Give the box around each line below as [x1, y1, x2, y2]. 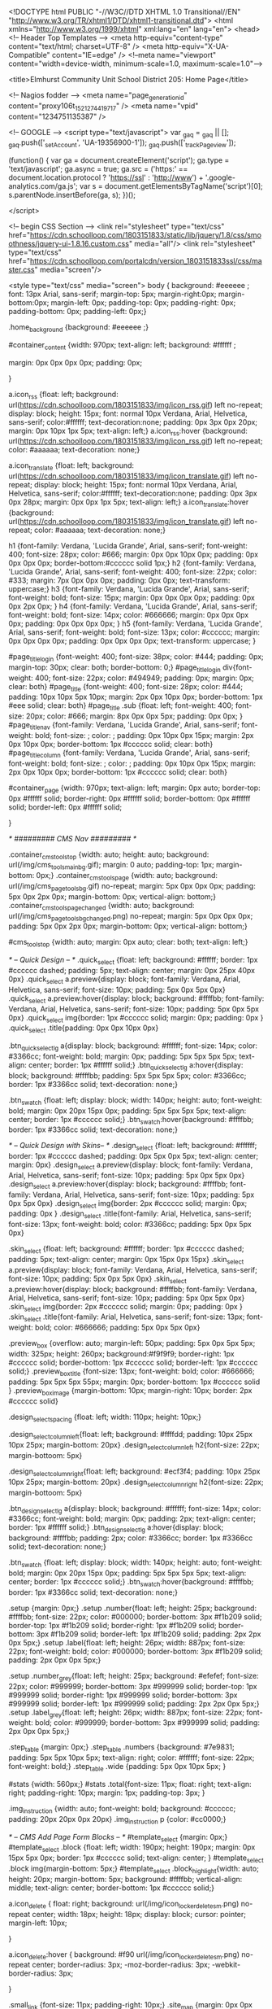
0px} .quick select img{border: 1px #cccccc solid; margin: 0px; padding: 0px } [8, 1012, 264, 1024]
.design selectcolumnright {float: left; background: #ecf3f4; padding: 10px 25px [8, 1466, 261, 1478]
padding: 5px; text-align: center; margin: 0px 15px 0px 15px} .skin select [8, 1255, 244, 1266]
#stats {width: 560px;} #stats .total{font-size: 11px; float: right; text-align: [8, 1780, 252, 1789]
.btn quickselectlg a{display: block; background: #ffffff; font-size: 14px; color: [8, 1041, 258, 1052]
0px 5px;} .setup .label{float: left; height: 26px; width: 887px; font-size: [8, 1637, 246, 1647]
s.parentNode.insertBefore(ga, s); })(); [8, 190, 136, 200]
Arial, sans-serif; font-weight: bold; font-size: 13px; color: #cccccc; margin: [8, 627, 261, 637]
